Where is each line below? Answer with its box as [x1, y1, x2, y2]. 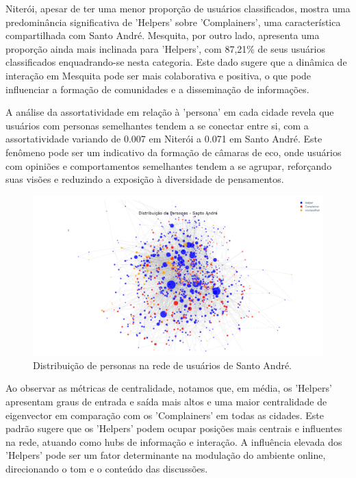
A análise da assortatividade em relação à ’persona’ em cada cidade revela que [5, 105, 334, 119]
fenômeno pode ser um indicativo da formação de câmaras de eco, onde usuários [5, 144, 342, 159]
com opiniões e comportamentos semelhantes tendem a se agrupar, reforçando [5, 158, 332, 173]
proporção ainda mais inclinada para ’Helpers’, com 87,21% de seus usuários [5, 41, 325, 55]
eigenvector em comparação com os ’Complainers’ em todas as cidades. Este [5, 407, 325, 422]
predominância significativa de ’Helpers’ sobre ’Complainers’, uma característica [5, 14, 341, 29]
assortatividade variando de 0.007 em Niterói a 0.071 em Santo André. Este [5, 131, 322, 146]
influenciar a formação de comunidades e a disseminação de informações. [5, 81, 309, 96]
